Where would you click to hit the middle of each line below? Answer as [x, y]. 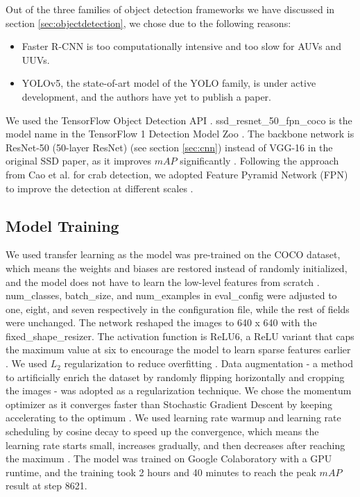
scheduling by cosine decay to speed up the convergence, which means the [162, 431]
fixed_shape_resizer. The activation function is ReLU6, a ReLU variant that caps [180, 336]
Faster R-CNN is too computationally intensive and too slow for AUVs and [181, 46]
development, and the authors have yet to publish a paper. [146, 96]
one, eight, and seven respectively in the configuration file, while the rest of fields [178, 309]
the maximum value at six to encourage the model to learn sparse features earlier [178, 349]
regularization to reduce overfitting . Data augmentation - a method [209, 363]
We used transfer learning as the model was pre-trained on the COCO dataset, [173, 254]
